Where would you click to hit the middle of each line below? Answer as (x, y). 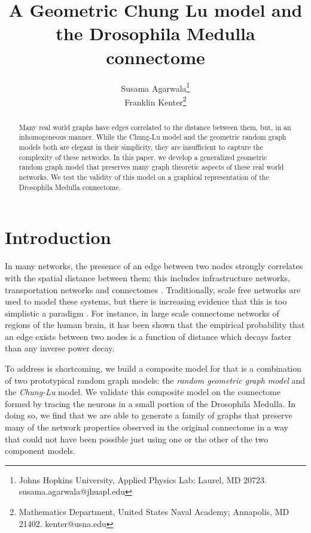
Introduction (58, 237)
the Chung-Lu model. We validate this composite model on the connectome (143, 392)
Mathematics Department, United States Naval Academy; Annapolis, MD (154, 512)
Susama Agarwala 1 (155, 87)
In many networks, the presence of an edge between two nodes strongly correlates (154, 266)
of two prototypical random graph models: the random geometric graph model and (155, 380)
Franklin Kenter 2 (155, 101)
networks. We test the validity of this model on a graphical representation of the (144, 177)
